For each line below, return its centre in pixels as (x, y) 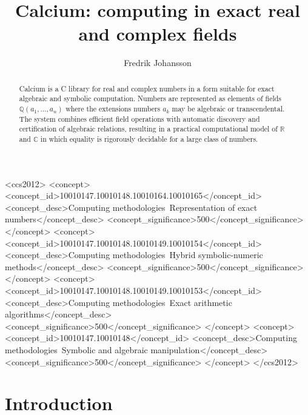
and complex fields (158, 34)
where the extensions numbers (113, 109)
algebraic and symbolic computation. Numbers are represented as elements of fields (150, 98)
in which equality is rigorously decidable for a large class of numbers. (149, 138)
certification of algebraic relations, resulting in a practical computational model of (148, 129)
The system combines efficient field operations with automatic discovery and (139, 118)
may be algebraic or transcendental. (228, 109)
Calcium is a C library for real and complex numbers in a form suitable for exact (147, 88)
